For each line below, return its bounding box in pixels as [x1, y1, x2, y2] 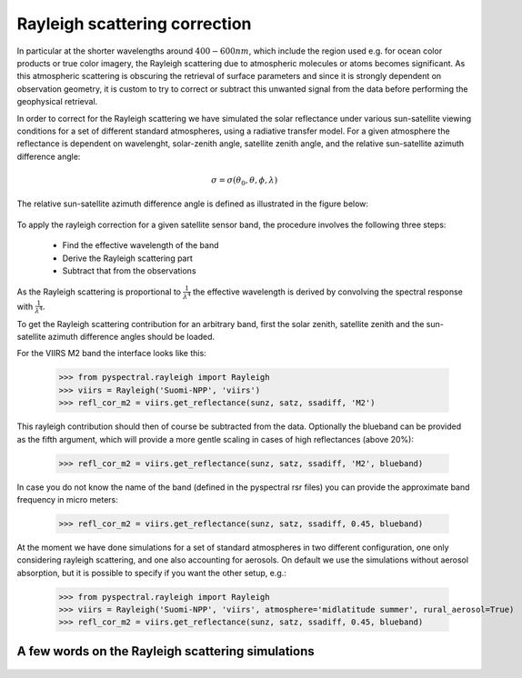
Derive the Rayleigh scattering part [62, 253, 193, 264]
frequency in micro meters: [16, 494, 118, 504]
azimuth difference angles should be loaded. [47, 332, 216, 343]
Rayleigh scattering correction [16, 14, 252, 34]
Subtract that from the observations [62, 264, 196, 276]
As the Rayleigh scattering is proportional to [16, 286, 182, 297]
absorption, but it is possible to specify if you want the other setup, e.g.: [16, 567, 286, 578]
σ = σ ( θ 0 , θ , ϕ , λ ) [210, 174, 278, 187]
